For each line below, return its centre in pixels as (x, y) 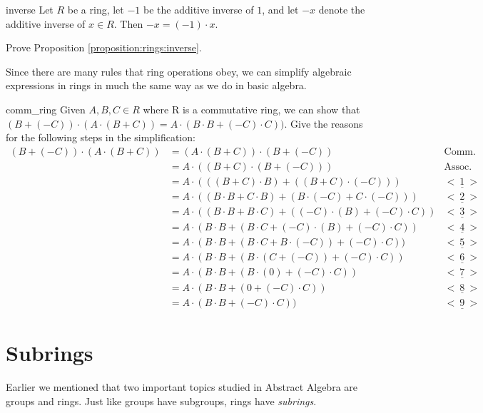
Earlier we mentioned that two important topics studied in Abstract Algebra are (182, 387)
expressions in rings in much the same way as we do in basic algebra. (156, 85)
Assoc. (458, 167)
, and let (280, 9)
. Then (128, 23)
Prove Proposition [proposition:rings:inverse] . (104, 47)
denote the (342, 9)
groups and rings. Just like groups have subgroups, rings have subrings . (161, 401)
